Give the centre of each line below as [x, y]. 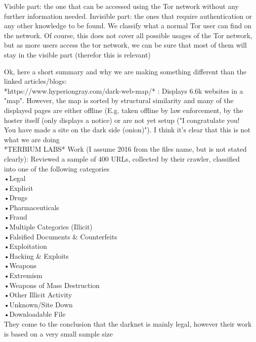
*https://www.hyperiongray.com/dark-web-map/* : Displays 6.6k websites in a [124, 90]
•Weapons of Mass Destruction [52, 285]
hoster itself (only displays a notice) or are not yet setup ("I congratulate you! [122, 120]
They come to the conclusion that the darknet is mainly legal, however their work [128, 324]
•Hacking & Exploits [36, 256]
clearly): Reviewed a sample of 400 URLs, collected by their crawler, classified [122, 158]
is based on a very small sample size [59, 333]
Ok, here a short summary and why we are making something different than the [125, 71]
